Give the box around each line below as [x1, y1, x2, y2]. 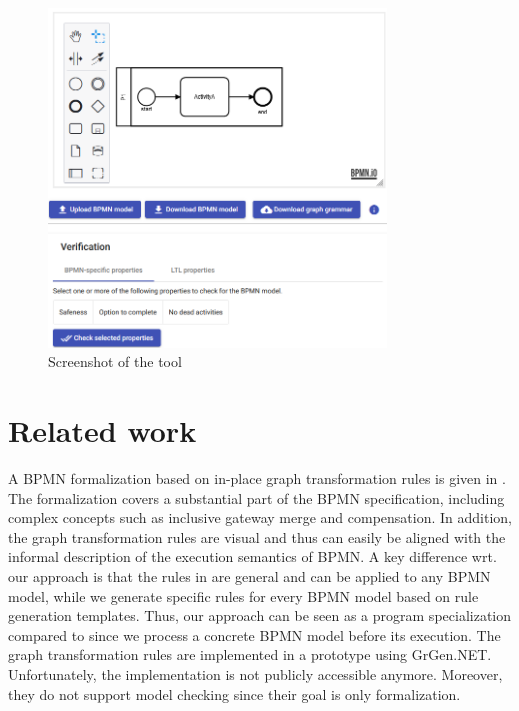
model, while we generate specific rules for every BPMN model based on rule [8, 585, 479, 606]
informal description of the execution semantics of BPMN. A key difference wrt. [8, 546, 497, 567]
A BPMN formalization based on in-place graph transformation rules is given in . [8, 467, 506, 488]
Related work [8, 410, 197, 451]
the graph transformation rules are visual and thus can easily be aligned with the [8, 526, 506, 547]
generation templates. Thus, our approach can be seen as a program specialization [8, 605, 512, 626]
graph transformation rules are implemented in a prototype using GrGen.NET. [8, 644, 492, 665]
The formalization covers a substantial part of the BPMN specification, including [8, 487, 505, 508]
